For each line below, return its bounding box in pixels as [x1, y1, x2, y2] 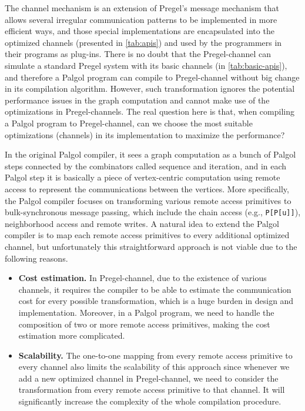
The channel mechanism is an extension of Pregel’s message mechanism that [5, 2, 279, 14]
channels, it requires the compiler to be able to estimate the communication [18, 283, 291, 295]
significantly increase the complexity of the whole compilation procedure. [18, 395, 281, 407]
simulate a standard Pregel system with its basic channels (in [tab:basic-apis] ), [5, 59, 287, 71]
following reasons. [5, 252, 68, 264]
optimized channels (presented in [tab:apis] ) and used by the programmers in [5, 36, 282, 48]
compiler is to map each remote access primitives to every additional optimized [5, 229, 290, 241]
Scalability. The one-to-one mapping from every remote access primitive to [18, 349, 293, 361]
